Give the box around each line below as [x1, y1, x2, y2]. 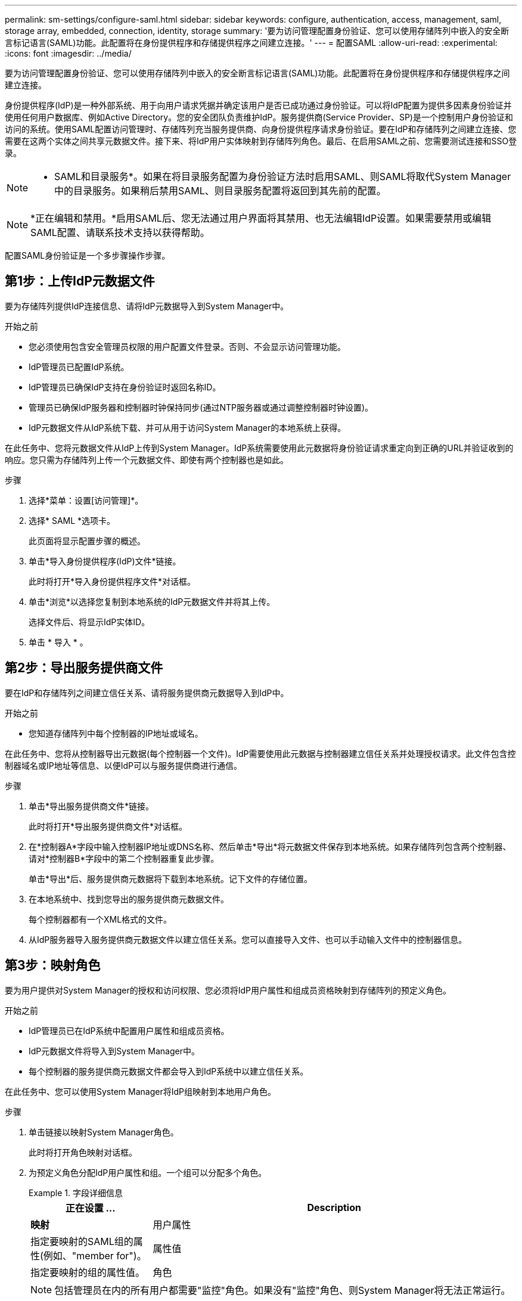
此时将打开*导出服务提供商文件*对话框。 [29, 821, 188, 831]
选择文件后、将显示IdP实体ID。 [29, 616, 150, 627]
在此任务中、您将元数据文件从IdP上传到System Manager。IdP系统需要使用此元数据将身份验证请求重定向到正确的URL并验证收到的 [5, 442, 514, 453]
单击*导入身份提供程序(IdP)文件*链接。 [29, 555, 181, 566]
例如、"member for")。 [43, 1249, 147, 1262]
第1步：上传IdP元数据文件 [5, 274, 155, 289]
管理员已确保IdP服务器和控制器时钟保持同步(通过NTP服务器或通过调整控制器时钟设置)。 [29, 402, 374, 412]
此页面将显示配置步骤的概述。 [29, 535, 145, 546]
